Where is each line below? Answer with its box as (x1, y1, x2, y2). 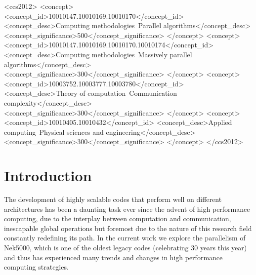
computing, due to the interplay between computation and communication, (4, 213, 231, 224)
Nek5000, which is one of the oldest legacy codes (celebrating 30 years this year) (4, 242, 247, 252)
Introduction (4, 165, 92, 186)
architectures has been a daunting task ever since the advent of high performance (4, 203, 250, 214)
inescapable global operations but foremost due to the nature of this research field (4, 223, 252, 233)
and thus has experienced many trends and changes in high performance (4, 252, 223, 262)
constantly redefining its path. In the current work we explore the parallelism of (4, 233, 246, 243)
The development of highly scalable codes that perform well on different (4, 194, 222, 204)
